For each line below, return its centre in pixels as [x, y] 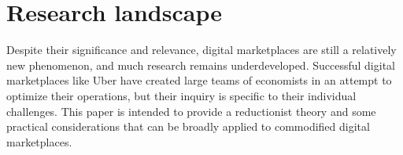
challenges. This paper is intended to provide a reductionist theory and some [191, 111]
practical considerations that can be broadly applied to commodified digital [188, 126]
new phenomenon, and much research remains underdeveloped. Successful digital [201, 65]
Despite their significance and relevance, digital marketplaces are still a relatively [201, 50]
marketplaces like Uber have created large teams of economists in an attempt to [199, 80]
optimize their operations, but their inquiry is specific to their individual [181, 95]
